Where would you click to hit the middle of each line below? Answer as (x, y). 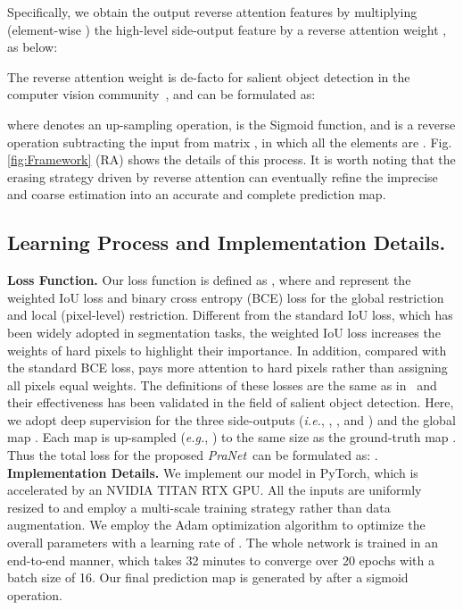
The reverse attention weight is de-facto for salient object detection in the (209, 76)
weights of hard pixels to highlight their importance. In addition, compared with (227, 350)
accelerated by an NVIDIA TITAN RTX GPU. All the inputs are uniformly (215, 490)
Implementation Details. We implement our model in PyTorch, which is (213, 472)
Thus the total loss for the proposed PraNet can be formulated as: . (193, 455)
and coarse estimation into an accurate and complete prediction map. (197, 194)
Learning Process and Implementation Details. (227, 242)
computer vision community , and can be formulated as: (161, 94)
